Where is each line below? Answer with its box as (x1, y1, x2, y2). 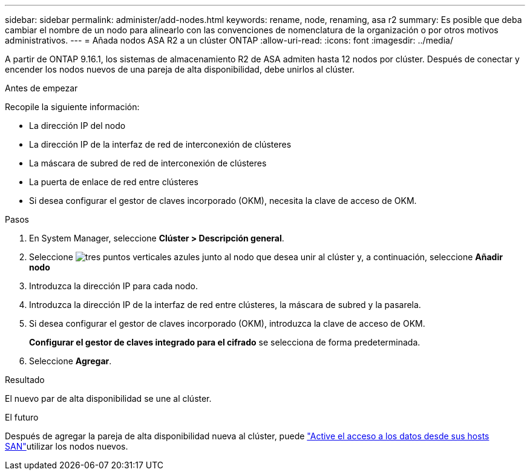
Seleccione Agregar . (29, 356, 112, 366)
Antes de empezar (5, 83, 78, 93)
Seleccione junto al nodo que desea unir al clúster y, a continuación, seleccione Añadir (29, 252, 503, 262)
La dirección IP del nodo (29, 120, 126, 131)
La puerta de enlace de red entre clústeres (29, 177, 198, 187)
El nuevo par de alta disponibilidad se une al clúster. (5, 393, 212, 404)
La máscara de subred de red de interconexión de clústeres (29, 158, 267, 168)
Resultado (5, 375, 45, 385)
